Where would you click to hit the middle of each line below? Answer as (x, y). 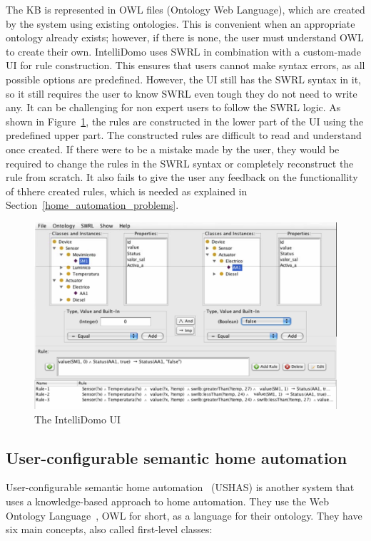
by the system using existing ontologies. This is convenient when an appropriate (181, 23)
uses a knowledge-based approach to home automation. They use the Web (167, 501)
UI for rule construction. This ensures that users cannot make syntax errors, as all (185, 65)
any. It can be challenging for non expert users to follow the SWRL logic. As (173, 107)
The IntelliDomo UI (78, 419)
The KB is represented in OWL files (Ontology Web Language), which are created (185, 9)
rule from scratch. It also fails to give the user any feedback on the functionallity (182, 177)
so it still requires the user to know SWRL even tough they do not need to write (182, 93)
